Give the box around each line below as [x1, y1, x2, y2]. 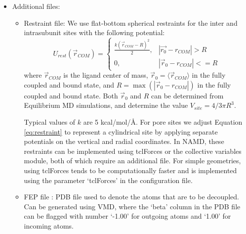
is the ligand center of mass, [63, 70, 148, 80]
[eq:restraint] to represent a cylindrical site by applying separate [24, 126, 218, 137]
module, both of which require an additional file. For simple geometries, [24, 155, 241, 166]
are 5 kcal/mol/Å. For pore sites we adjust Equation [83, 117, 243, 127]
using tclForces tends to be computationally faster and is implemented [24, 165, 237, 175]
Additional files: [12, 1, 60, 11]
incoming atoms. [24, 220, 74, 231]
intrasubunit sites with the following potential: [24, 27, 165, 38]
